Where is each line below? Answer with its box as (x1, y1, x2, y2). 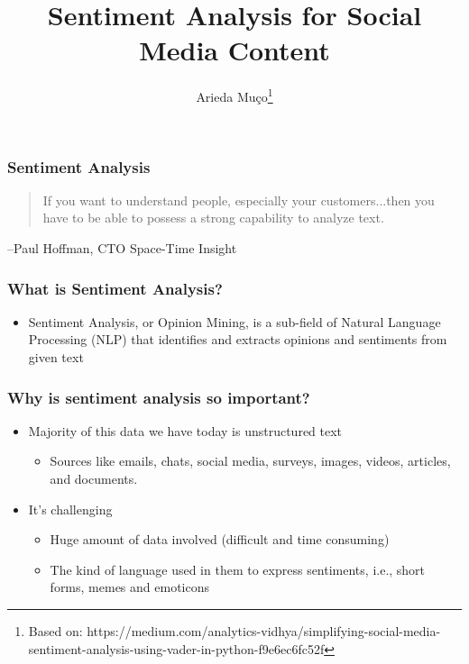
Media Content (139, 32, 330, 68)
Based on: (28, 622, 83, 641)
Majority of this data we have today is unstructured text (28, 421, 343, 440)
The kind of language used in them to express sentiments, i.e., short (50, 559, 426, 578)
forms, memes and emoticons (50, 578, 209, 596)
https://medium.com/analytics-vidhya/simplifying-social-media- (87, 622, 441, 641)
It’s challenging (28, 499, 113, 518)
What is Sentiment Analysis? (7, 277, 223, 299)
